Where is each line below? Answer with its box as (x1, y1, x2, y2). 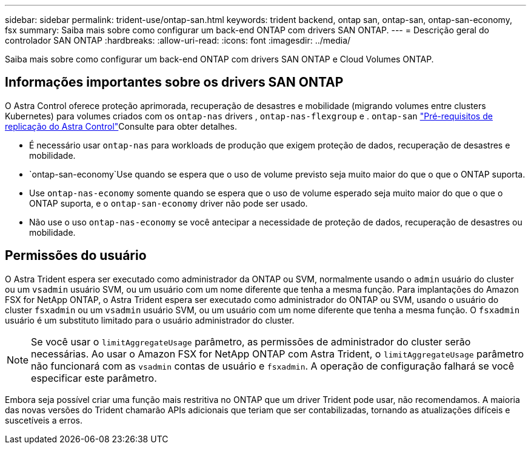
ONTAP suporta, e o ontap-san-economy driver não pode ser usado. (29, 198, 308, 208)
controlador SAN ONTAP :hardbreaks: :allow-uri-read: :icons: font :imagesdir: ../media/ (5, 35, 351, 45)
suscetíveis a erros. (5, 414, 82, 425)
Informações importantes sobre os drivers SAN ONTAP (5, 75, 344, 90)
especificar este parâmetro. (31, 371, 157, 384)
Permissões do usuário (5, 248, 147, 264)
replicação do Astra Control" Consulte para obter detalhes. (5, 121, 237, 131)
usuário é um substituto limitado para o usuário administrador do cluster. (5, 314, 295, 325)
